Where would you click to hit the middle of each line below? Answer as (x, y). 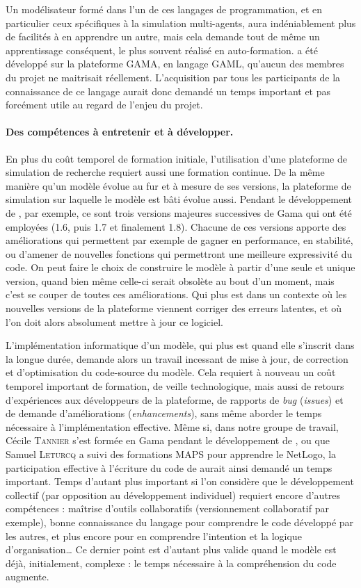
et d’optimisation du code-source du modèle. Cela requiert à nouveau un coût (171, 372)
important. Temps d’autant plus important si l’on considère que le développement (180, 481)
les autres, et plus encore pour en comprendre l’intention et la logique (154, 536)
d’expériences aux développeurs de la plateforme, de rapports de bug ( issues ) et (175, 399)
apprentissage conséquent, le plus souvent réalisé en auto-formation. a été (162, 50)
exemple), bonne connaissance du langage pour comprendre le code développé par (180, 522)
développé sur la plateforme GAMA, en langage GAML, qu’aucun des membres (175, 64)
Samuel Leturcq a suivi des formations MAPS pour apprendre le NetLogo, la (171, 454)
